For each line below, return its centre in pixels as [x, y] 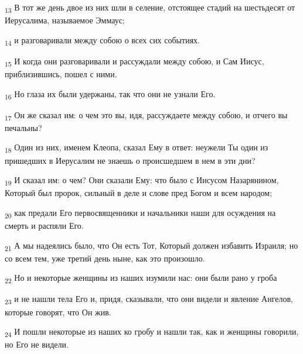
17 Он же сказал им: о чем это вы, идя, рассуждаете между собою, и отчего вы [146, 115]
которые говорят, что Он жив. [58, 312]
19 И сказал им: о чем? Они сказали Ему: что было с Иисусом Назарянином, [142, 181]
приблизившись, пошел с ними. [61, 73]
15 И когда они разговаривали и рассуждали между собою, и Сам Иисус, [135, 61]
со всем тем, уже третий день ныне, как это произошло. [105, 258]
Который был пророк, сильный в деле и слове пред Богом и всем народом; [139, 193]
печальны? [23, 127]
